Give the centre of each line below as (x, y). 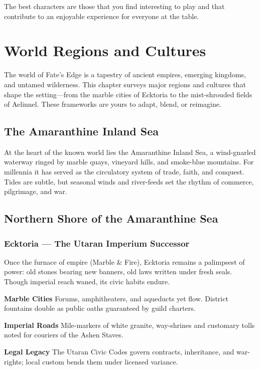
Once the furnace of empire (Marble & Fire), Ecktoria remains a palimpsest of (124, 261)
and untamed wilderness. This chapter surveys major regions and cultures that (125, 84)
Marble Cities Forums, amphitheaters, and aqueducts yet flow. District (116, 298)
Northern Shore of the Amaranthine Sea (111, 218)
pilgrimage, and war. (36, 191)
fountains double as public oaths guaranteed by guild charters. (100, 308)
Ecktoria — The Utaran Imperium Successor (97, 243)
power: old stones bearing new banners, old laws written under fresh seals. (118, 271)
